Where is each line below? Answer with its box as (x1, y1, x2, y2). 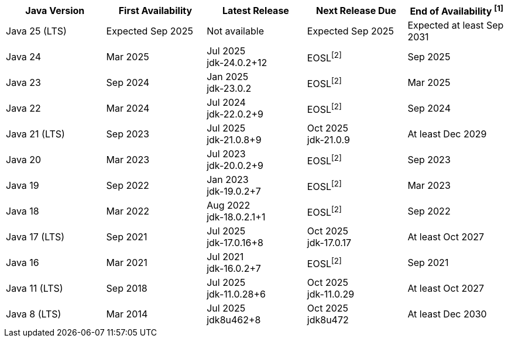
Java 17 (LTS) (6, 231, 65, 243)
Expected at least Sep (407, 19, 504, 32)
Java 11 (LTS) (6, 282, 63, 295)
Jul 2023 (207, 148, 246, 160)
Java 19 (6, 179, 39, 192)
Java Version (25, 4, 85, 16)
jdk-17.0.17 (307, 237, 352, 249)
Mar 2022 (106, 205, 149, 217)
